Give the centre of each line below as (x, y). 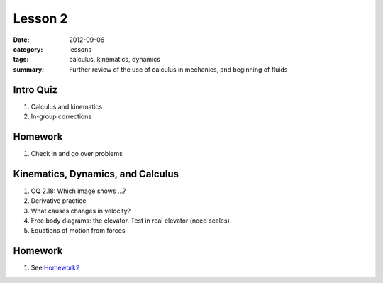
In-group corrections (61, 116)
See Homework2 (55, 268)
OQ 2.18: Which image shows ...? (78, 191)
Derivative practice (59, 201)
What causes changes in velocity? (81, 211)
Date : (21, 40)
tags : (21, 60)
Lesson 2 (40, 18)
